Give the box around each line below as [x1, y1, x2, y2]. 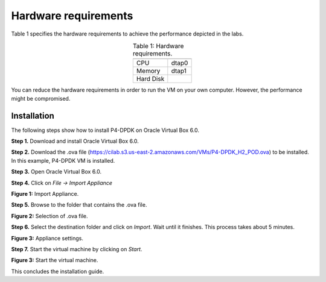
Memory [136, 67, 161, 75]
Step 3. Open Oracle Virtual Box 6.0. [11, 168, 102, 175]
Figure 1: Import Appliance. [11, 190, 79, 197]
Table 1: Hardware [133, 42, 184, 51]
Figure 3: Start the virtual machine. [11, 257, 98, 264]
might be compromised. [11, 95, 71, 102]
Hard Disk [136, 75, 165, 83]
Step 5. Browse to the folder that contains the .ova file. [11, 201, 147, 208]
